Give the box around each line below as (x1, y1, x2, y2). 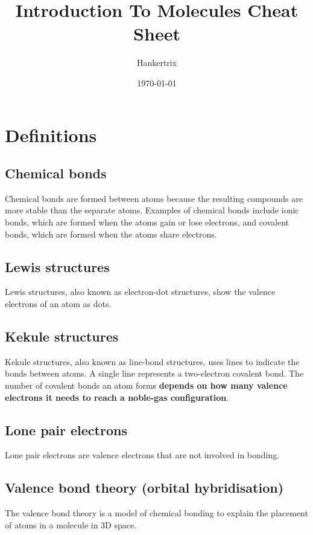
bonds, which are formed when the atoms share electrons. (5, 227, 217, 240)
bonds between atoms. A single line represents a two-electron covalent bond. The (5, 367, 304, 380)
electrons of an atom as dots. (5, 297, 112, 310)
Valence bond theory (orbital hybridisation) (5, 478, 284, 497)
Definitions (5, 122, 97, 147)
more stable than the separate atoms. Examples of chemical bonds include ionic (5, 204, 299, 216)
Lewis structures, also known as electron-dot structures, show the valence (5, 285, 276, 298)
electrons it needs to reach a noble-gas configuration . (5, 391, 229, 403)
